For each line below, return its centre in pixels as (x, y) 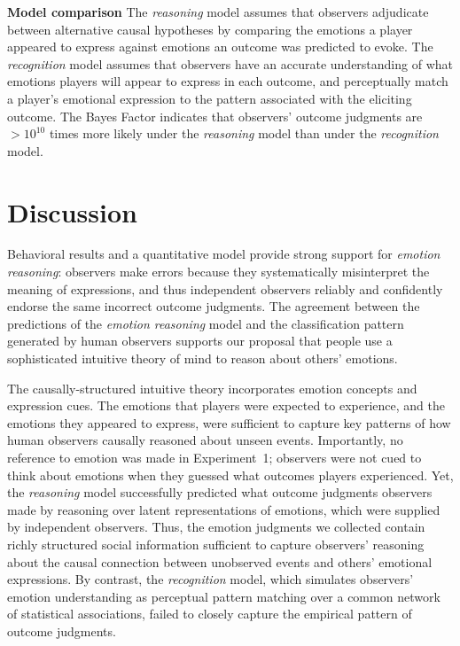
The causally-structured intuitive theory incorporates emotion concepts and (212, 388)
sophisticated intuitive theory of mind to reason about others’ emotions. (203, 358)
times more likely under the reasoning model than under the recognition (244, 133)
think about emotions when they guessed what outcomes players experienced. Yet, (230, 475)
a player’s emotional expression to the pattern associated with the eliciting (210, 98)
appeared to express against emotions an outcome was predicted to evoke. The (220, 47)
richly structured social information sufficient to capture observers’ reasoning (216, 544)
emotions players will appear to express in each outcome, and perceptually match (228, 81)
